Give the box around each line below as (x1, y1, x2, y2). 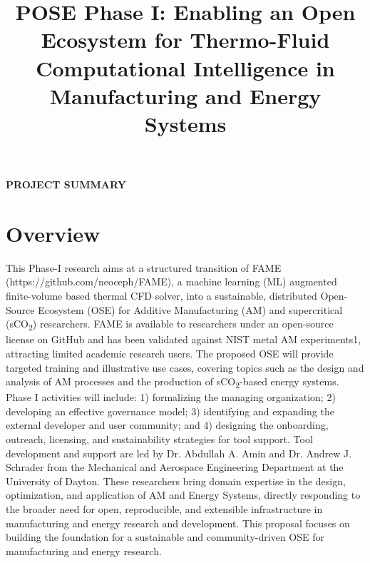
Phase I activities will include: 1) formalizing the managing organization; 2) (6, 390, 336, 405)
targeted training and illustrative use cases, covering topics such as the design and (6, 360, 364, 375)
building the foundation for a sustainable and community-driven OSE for (6, 529, 325, 544)
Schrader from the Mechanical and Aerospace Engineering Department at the (6, 460, 344, 475)
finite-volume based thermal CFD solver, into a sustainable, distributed (6, 288, 317, 303)
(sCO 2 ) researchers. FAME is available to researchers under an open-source (6, 316, 334, 333)
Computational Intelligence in (36, 53, 335, 82)
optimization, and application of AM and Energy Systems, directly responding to (6, 487, 361, 502)
